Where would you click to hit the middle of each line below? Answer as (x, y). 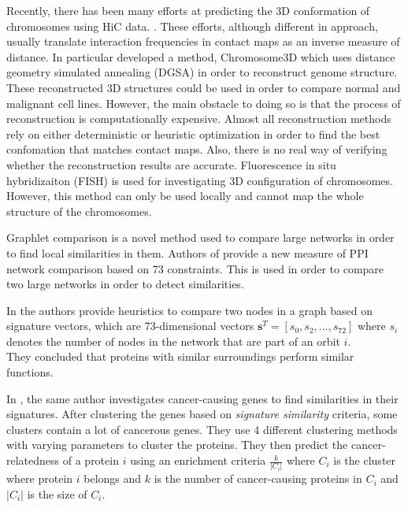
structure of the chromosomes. (79, 211)
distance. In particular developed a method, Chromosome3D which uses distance (201, 56)
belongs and (113, 478)
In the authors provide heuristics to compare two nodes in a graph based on (189, 310)
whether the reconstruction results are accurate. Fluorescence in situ (171, 164)
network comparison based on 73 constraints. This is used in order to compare (195, 268)
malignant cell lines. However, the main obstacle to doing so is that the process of (204, 103)
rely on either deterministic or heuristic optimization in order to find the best (193, 133)
